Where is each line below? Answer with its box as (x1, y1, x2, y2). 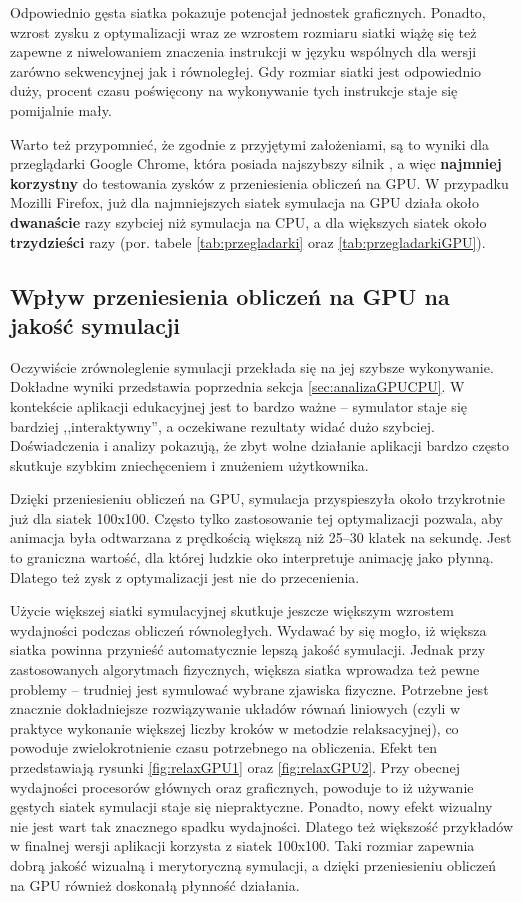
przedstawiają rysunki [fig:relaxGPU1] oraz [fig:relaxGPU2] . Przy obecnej (10, 757, 461, 777)
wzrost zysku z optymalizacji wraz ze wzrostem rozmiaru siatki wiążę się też (10, 21, 477, 42)
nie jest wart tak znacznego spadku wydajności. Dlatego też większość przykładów (10, 815, 514, 836)
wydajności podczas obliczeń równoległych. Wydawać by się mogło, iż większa (10, 619, 487, 640)
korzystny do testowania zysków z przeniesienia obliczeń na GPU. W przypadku (10, 172, 509, 193)
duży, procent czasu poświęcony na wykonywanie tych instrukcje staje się (10, 80, 458, 101)
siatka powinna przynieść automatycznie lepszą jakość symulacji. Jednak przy (10, 639, 486, 660)
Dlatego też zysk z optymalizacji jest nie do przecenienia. (10, 566, 360, 587)
